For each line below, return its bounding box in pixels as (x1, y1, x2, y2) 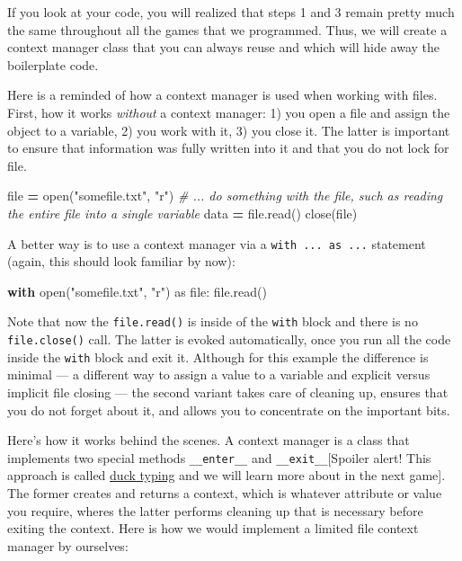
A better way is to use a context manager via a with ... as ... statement (7, 234, 426, 253)
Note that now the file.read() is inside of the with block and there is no (7, 312, 418, 331)
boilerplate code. (7, 55, 99, 74)
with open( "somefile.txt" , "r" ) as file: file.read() (7, 281, 267, 300)
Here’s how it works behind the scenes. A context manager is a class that (7, 431, 410, 450)
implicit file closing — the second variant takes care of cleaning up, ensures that (7, 382, 449, 401)
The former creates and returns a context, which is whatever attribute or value (7, 483, 442, 502)
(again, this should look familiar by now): (7, 252, 235, 271)
